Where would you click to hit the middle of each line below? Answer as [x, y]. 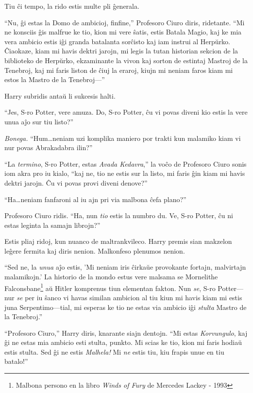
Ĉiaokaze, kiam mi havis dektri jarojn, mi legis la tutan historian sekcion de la [121, 51]
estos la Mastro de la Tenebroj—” [55, 79]
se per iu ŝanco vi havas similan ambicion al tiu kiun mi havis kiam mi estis [129, 297]
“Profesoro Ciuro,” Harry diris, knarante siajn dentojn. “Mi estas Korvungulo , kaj [126, 333]
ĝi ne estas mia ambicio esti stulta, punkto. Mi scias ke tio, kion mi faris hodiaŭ [123, 342]
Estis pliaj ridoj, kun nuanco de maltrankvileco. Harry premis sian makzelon [118, 241]
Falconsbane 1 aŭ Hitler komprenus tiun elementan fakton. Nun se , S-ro [110, 287]
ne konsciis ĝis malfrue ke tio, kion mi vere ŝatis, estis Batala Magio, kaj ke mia [123, 32]
